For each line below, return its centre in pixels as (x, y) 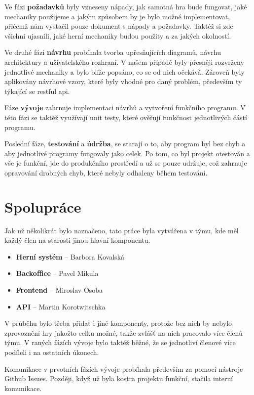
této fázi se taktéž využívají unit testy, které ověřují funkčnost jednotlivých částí (126, 117)
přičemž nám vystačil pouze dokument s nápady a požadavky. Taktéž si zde (119, 26)
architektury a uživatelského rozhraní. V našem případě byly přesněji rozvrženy (124, 62)
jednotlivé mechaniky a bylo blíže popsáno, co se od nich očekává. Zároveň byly (125, 71)
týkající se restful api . (37, 91)
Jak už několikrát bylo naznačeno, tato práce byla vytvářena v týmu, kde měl (122, 230)
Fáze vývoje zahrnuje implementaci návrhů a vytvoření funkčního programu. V (125, 108)
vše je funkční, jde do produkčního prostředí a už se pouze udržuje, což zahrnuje (126, 163)
